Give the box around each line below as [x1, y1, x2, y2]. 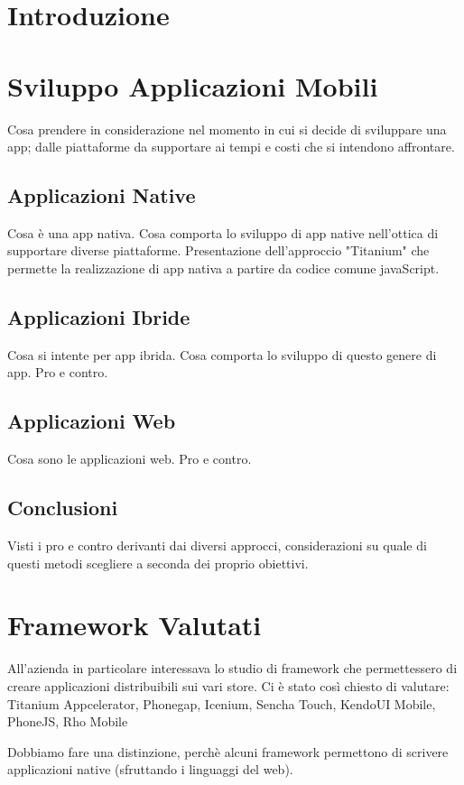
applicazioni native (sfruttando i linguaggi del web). [7, 760, 293, 779]
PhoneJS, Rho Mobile [7, 712, 128, 731]
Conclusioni [7, 494, 118, 522]
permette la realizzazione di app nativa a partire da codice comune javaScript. [7, 259, 440, 278]
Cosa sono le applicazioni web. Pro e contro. [7, 449, 252, 468]
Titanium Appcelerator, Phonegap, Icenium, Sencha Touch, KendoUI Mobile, [7, 694, 436, 713]
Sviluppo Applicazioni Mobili [7, 67, 378, 104]
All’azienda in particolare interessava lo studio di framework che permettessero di [7, 659, 458, 678]
